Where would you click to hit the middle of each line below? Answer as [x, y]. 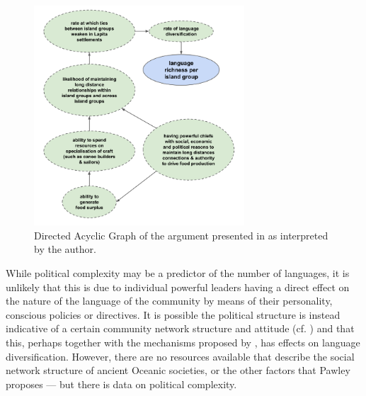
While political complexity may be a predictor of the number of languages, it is [178, 272]
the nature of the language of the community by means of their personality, [169, 301]
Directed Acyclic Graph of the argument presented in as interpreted [181, 235]
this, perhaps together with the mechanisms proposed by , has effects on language [183, 342]
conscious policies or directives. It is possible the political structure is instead [173, 314]
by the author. [65, 249]
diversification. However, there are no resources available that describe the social [180, 356]
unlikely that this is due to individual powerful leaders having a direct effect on [178, 287]
